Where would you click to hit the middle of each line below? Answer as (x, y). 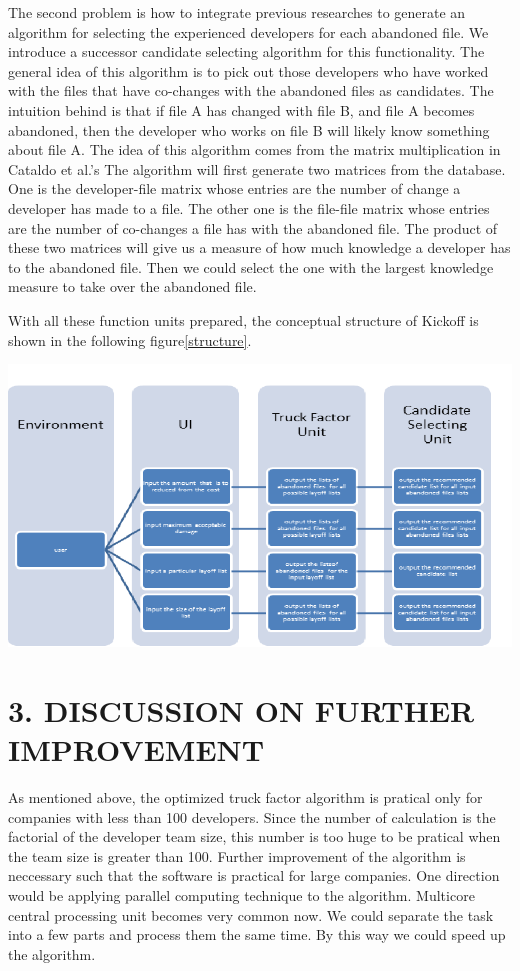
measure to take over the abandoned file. (132, 286)
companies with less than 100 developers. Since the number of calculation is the (252, 816)
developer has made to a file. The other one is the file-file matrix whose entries (249, 207)
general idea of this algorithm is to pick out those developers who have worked (248, 70)
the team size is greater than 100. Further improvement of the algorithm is (237, 855)
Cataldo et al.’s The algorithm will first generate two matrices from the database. (257, 168)
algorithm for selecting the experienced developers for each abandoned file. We (248, 31)
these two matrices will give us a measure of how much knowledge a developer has (259, 247)
